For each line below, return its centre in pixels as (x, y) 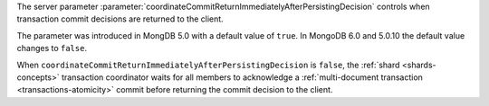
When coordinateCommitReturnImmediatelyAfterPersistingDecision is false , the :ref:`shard (208, 65)
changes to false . (52, 49)
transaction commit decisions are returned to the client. (120, 19)
